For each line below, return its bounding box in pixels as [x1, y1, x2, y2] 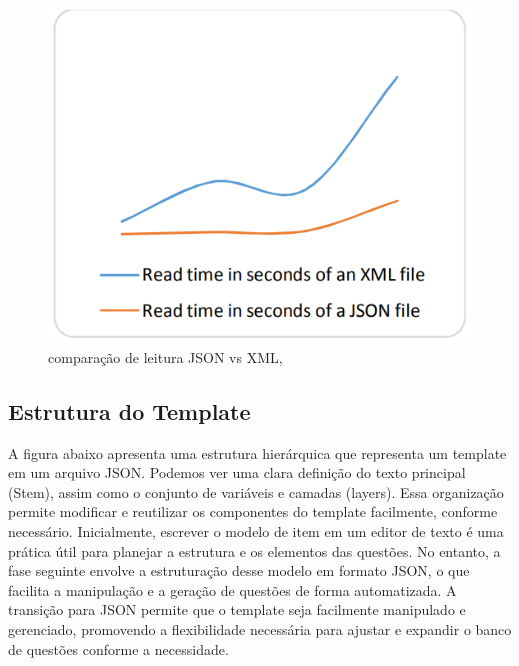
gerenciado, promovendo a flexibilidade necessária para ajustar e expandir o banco [8, 618, 512, 639]
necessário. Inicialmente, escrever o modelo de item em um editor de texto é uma [8, 521, 504, 542]
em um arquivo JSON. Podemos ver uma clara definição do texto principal [8, 462, 466, 483]
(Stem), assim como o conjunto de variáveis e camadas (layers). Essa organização [8, 481, 504, 502]
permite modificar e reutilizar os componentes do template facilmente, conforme [8, 501, 498, 522]
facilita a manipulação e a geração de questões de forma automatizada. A [8, 579, 457, 600]
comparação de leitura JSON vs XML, [48, 346, 283, 367]
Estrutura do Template [8, 395, 251, 426]
